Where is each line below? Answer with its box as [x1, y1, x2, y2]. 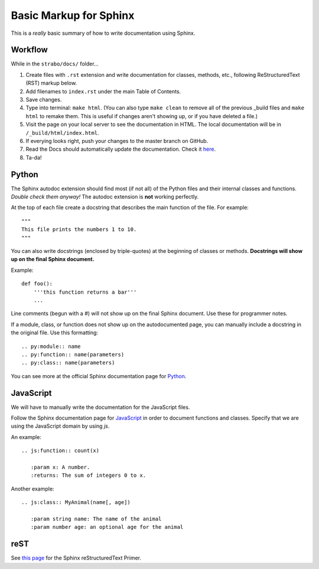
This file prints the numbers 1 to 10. [21, 226, 137, 233]
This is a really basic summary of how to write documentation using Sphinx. [11, 30, 196, 37]
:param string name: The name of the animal [30, 515, 162, 522]
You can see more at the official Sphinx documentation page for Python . [11, 372, 187, 379]
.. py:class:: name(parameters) [21, 359, 115, 366]
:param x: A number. [30, 464, 90, 470]
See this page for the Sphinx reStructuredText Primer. [11, 554, 142, 561]
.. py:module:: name [21, 343, 81, 350]
